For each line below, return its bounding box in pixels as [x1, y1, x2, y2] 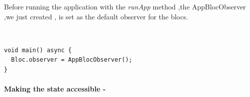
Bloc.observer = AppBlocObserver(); [11, 56, 132, 64]
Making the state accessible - [4, 84, 106, 94]
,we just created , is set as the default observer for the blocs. [4, 11, 188, 21]
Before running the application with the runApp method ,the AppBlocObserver [4, 1, 246, 11]
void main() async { [4, 46, 72, 54]
